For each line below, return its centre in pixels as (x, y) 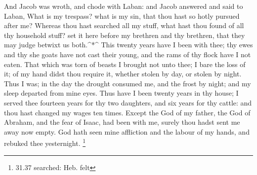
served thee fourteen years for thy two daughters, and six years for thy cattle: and (128, 102)
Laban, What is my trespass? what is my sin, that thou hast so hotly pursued (122, 16)
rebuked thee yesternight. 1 (45, 142)
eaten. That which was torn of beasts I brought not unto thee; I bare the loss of (125, 64)
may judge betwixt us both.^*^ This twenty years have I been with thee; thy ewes (128, 45)
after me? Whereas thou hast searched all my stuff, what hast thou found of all (124, 25)
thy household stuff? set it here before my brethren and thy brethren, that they (125, 35)
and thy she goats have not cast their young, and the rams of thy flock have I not (128, 54)
